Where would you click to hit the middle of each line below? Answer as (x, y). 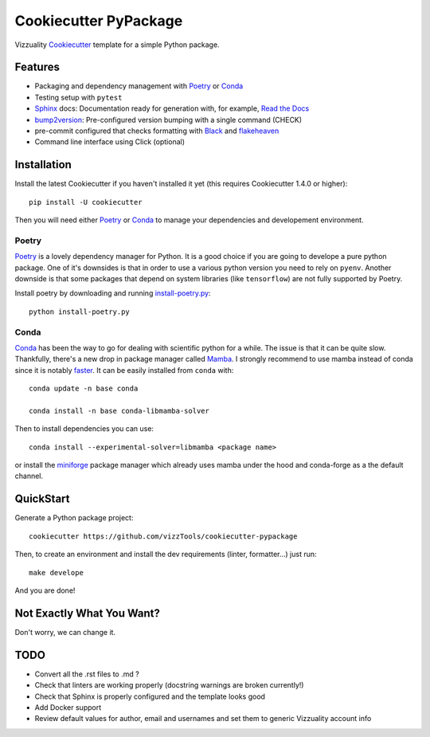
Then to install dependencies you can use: (84, 429)
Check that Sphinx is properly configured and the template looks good (150, 696)
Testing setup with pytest (78, 97)
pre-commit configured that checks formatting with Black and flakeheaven (157, 131)
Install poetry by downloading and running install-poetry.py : (113, 293)
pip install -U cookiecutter (86, 202)
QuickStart (43, 499)
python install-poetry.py (80, 312)
